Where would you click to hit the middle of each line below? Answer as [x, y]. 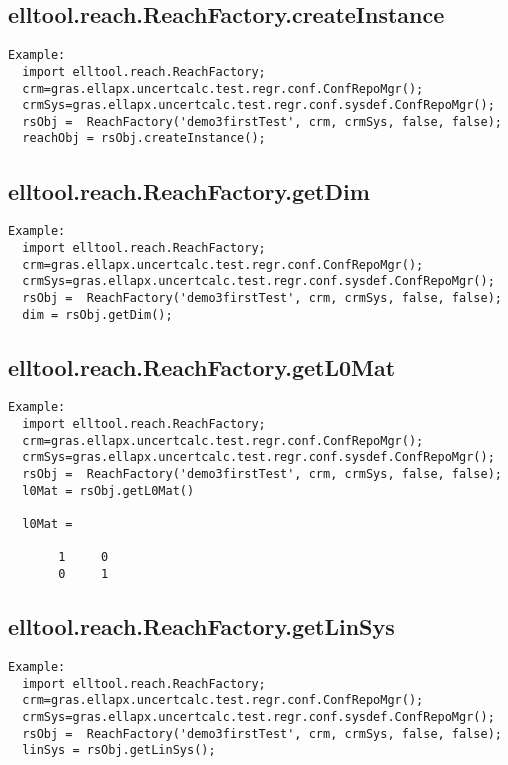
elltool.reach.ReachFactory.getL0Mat [202, 366]
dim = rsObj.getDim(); [97, 314]
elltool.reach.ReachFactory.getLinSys [201, 626]
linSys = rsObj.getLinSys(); [119, 750]
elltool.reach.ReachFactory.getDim [189, 190]
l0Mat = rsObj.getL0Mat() [108, 490]
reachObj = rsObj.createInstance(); [144, 138]
